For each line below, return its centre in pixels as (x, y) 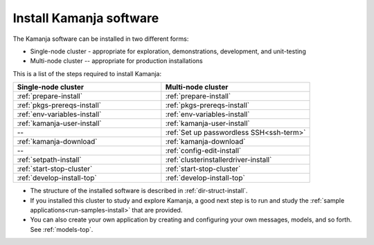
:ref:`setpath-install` (50, 160)
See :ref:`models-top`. (62, 229)
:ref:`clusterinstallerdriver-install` (219, 160)
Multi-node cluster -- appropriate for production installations (117, 61)
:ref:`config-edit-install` (203, 151)
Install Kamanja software (86, 18)
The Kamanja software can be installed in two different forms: (101, 39)
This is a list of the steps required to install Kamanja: (87, 73)
